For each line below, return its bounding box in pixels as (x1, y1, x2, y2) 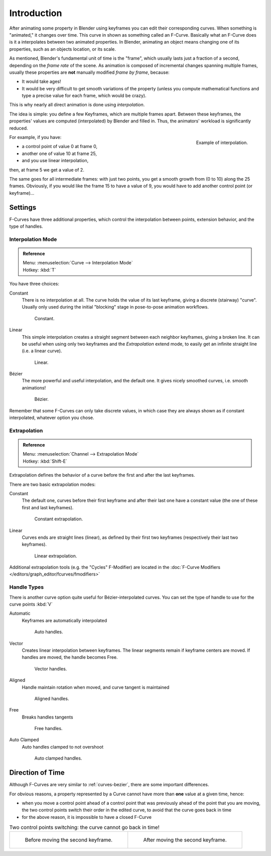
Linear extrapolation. (34, 552, 77, 559)
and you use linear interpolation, (22, 158, 89, 164)
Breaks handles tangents (22, 714, 73, 720)
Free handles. (34, 726, 63, 732)
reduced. (9, 125, 28, 131)
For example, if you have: (9, 134, 62, 140)
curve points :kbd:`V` (9, 601, 53, 607)
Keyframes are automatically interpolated (22, 617, 107, 623)
